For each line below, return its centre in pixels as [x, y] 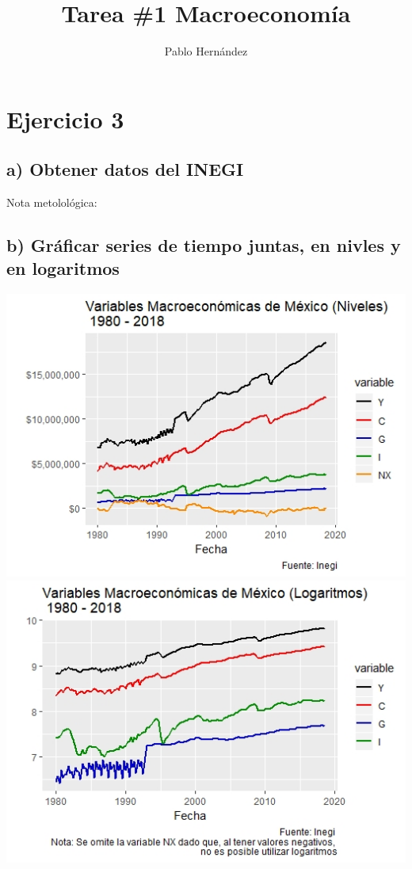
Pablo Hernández [206, 51]
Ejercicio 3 [65, 118]
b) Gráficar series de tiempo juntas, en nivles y [204, 245]
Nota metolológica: [52, 202]
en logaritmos [63, 268]
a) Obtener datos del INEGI [125, 169]
